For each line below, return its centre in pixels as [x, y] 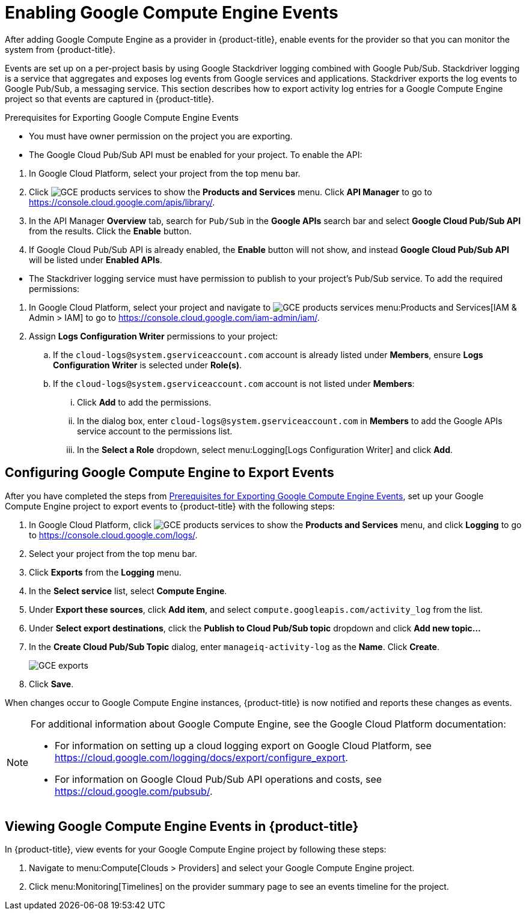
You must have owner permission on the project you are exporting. [161, 136]
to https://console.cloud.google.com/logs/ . [113, 535]
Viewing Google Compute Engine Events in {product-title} [182, 827]
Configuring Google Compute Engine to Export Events [170, 473]
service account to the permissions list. [155, 431]
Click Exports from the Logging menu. [105, 572]
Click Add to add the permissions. [144, 402]
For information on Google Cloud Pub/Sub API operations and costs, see [219, 779]
